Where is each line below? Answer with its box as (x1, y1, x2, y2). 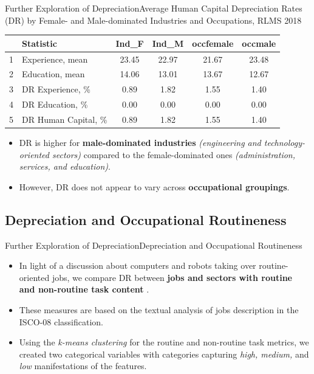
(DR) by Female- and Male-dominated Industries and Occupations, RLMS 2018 (5, 13, 302, 26)
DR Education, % (22, 98, 88, 111)
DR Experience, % (22, 83, 91, 95)
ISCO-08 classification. (19, 315, 104, 328)
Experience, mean (22, 52, 88, 65)
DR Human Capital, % (22, 113, 108, 125)
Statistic (22, 36, 57, 49)
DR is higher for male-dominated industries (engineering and (19, 136, 261, 148)
